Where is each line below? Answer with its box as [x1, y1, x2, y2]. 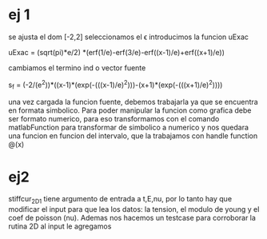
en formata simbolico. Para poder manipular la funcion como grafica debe [8, 106, 252, 115]
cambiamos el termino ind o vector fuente [8, 62, 146, 73]
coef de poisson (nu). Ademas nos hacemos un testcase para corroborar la [8, 213, 256, 223]
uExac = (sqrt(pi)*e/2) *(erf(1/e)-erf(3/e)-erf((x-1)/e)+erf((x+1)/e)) [8, 47, 225, 57]
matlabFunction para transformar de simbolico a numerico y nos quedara [8, 122, 249, 133]
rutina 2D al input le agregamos [8, 221, 112, 231]
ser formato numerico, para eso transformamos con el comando [8, 114, 220, 124]
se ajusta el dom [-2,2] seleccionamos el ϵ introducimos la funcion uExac [8, 32, 249, 42]
